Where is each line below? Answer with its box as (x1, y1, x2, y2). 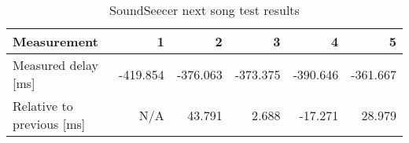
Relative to (13, 97, 73, 115)
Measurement (13, 32, 98, 50)
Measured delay (13, 56, 99, 74)
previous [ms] (13, 115, 86, 133)
